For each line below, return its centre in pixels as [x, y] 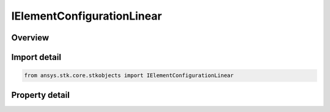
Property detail [41, 95]
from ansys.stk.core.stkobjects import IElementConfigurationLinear [129, 76]
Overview [30, 38]
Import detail [36, 57]
